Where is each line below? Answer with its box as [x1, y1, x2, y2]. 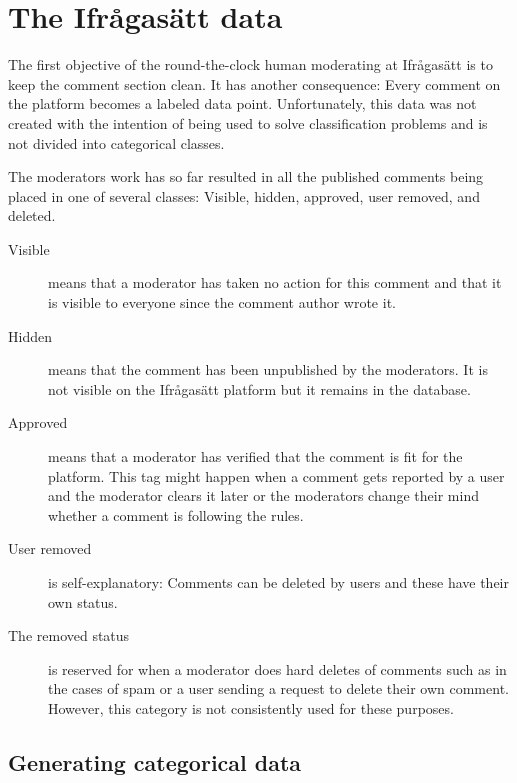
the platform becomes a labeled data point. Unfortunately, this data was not [8, 93, 477, 114]
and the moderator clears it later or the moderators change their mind [48, 485, 479, 506]
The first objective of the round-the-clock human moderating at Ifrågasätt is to [8, 54, 493, 75]
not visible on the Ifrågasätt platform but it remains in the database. [48, 378, 471, 399]
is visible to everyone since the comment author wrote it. [48, 292, 396, 313]
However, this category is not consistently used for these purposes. [48, 697, 454, 718]
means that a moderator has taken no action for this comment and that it [48, 272, 502, 293]
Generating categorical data [8, 746, 302, 777]
